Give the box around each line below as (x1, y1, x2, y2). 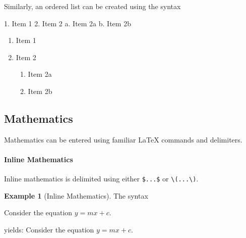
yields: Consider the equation (4, 224, 94, 234)
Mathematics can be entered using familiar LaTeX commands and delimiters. (4, 134, 242, 145)
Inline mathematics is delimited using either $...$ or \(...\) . (4, 173, 199, 184)
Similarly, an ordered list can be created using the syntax (4, 1, 181, 11)
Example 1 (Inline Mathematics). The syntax (4, 190, 148, 201)
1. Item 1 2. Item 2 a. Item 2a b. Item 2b (4, 18, 131, 28)
